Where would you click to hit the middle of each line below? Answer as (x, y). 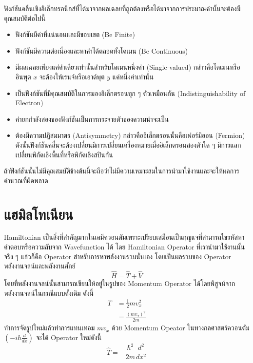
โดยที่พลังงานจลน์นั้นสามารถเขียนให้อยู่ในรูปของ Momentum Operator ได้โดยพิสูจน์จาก (120, 283)
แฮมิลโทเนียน (39, 214)
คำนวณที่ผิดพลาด (26, 180)
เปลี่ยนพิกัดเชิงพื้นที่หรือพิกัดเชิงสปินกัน (64, 154)
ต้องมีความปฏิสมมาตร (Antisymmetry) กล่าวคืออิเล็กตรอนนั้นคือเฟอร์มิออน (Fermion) (130, 135)
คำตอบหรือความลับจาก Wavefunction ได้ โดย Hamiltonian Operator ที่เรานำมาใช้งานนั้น (125, 247)
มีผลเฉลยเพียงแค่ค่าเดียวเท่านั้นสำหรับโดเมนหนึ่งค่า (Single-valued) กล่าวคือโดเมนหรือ (128, 67)
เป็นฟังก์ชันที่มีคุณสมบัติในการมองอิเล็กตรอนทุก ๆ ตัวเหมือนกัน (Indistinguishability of (130, 93)
